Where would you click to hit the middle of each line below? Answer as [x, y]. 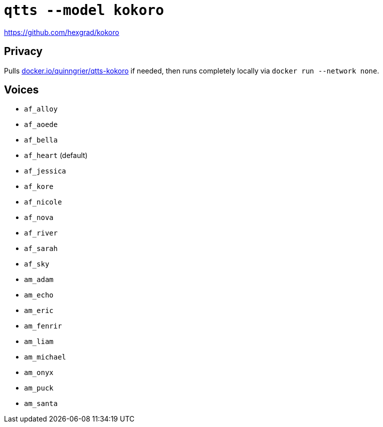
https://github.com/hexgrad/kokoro [62, 32]
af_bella [41, 140]
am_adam [39, 280]
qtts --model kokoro [84, 10]
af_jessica [45, 171]
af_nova [39, 218]
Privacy [23, 51]
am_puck [39, 388]
